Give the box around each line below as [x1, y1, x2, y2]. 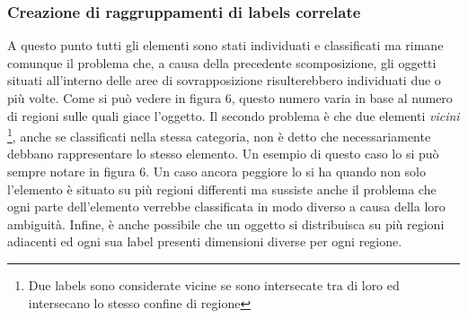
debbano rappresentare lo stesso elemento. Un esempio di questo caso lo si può [7, 144, 439, 163]
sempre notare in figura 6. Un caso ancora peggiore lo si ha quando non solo [7, 162, 427, 181]
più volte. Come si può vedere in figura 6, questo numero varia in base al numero [7, 89, 453, 107]
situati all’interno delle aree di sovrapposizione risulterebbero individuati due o [7, 71, 441, 90]
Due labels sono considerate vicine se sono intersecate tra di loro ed [28, 276, 400, 294]
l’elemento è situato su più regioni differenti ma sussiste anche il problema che [7, 179, 437, 198]
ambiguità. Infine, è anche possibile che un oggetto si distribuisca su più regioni [7, 214, 445, 233]
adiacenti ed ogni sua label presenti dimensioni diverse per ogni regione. [7, 232, 402, 251]
